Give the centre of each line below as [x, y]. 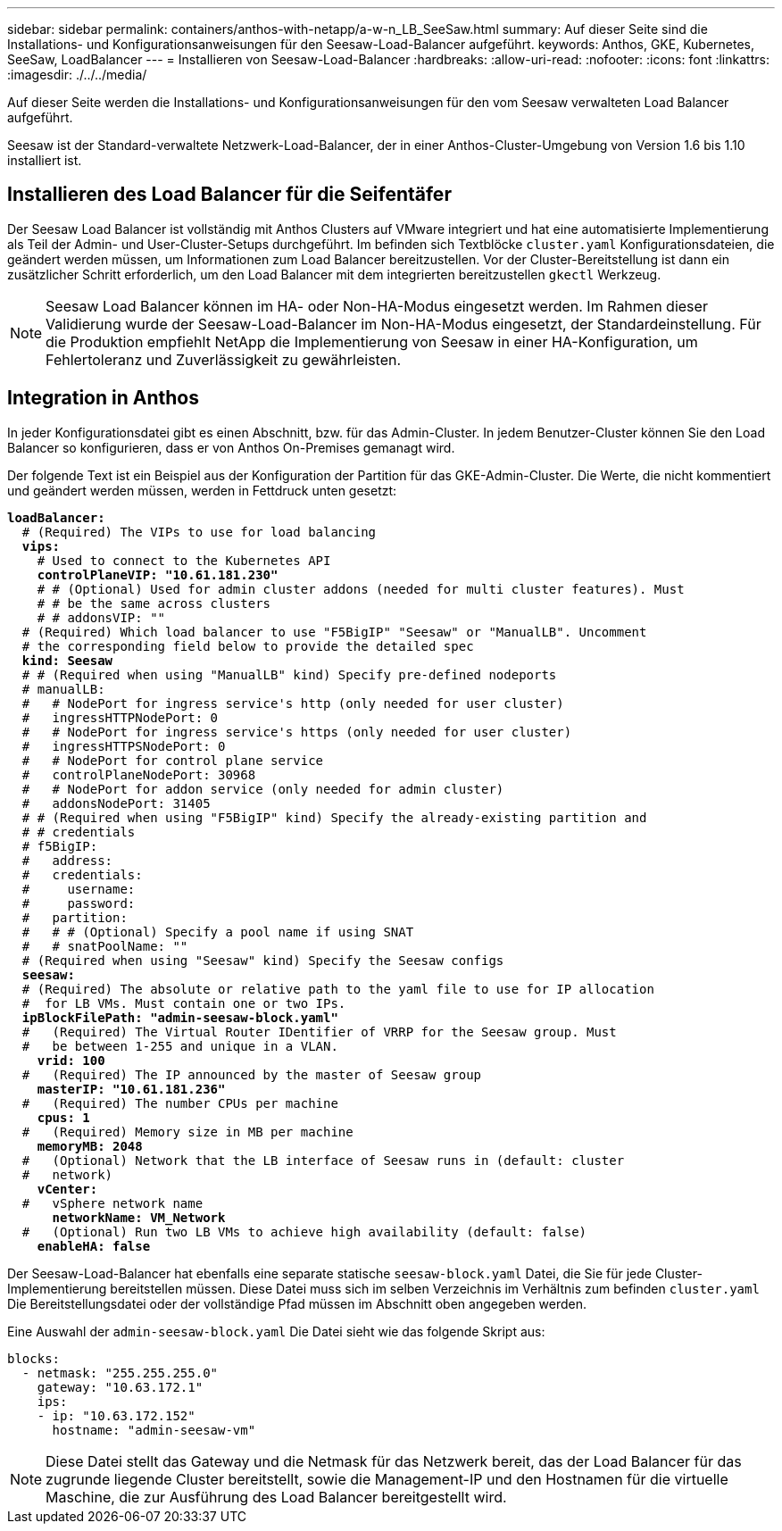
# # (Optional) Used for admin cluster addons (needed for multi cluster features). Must [361, 589]
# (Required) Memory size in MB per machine [187, 1132]
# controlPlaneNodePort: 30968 [139, 774]
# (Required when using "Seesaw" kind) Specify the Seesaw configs [263, 960]
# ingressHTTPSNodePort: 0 [124, 746]
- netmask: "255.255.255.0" [120, 1373]
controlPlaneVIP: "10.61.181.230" [158, 574]
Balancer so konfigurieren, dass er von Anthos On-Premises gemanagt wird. [231, 447]
